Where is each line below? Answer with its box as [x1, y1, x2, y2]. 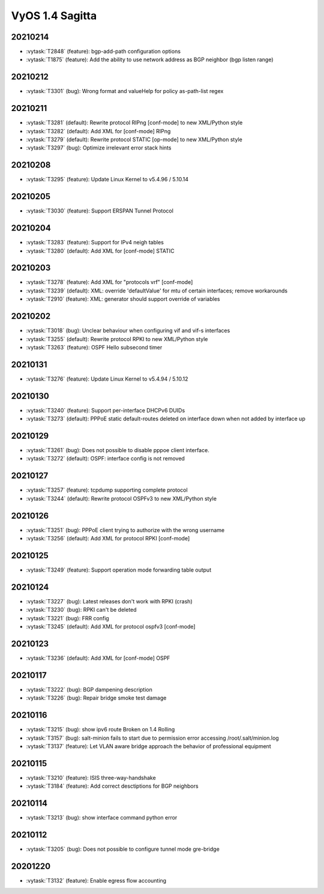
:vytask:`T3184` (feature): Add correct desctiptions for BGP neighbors [26, 782, 199, 790]
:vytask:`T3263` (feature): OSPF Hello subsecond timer [26, 343, 163, 351]
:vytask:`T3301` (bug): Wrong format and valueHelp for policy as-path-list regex [26, 88, 224, 95]
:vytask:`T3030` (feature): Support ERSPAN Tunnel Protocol [26, 207, 174, 214]
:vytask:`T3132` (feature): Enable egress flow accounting [26, 877, 167, 884]
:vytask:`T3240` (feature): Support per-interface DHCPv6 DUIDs [26, 406, 185, 414]
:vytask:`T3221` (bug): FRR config [26, 614, 109, 621]
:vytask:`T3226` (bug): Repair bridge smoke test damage [26, 694, 167, 702]
